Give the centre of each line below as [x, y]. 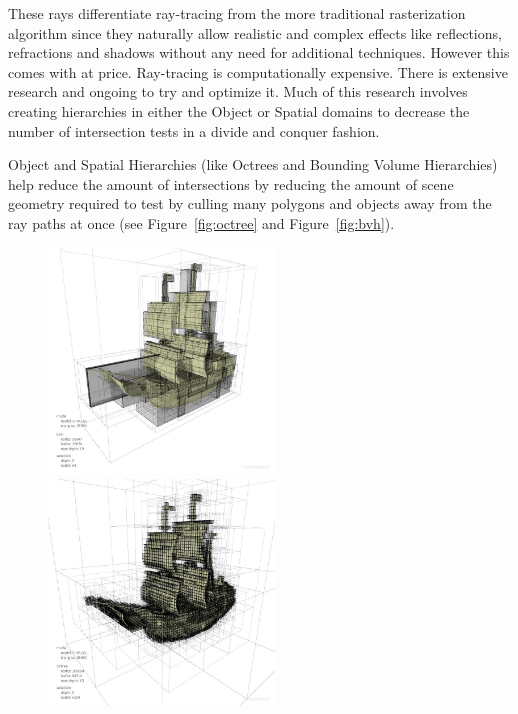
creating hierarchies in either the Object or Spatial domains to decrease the [239, 110]
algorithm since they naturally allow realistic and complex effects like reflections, [255, 32]
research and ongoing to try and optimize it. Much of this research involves [238, 91]
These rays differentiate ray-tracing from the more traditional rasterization [237, 13]
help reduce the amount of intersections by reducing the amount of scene [231, 183]
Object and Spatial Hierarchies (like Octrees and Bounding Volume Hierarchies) [253, 164]
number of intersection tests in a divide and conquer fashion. [194, 130]
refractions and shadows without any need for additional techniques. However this [259, 52]
